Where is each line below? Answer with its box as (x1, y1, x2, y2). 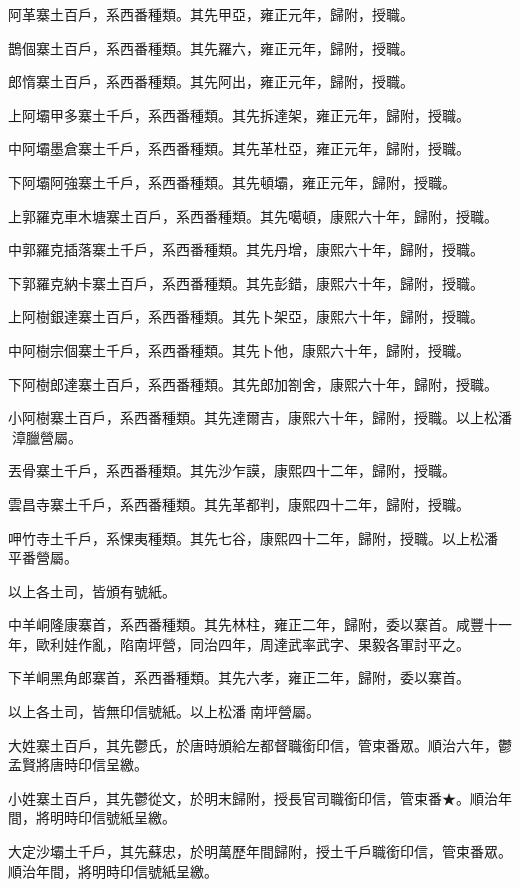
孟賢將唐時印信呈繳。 (8, 754, 148, 775)
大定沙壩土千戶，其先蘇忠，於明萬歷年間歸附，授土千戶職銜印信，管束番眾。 (8, 841, 512, 862)
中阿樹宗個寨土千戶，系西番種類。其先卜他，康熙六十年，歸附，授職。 (8, 339, 470, 360)
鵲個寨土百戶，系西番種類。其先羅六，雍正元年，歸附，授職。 (8, 37, 414, 58)
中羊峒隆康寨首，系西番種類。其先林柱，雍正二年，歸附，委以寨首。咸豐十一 (8, 614, 512, 635)
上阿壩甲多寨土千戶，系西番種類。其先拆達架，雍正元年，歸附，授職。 (8, 104, 470, 125)
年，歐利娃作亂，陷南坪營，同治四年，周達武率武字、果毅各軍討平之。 (8, 633, 470, 654)
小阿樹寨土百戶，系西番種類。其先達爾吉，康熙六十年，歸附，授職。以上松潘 (8, 407, 512, 428)
